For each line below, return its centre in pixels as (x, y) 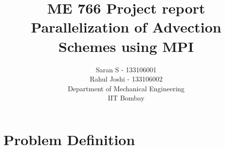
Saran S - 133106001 (126, 69)
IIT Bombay (126, 98)
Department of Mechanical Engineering (126, 88)
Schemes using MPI (126, 46)
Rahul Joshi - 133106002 (126, 79)
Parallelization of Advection (126, 27)
